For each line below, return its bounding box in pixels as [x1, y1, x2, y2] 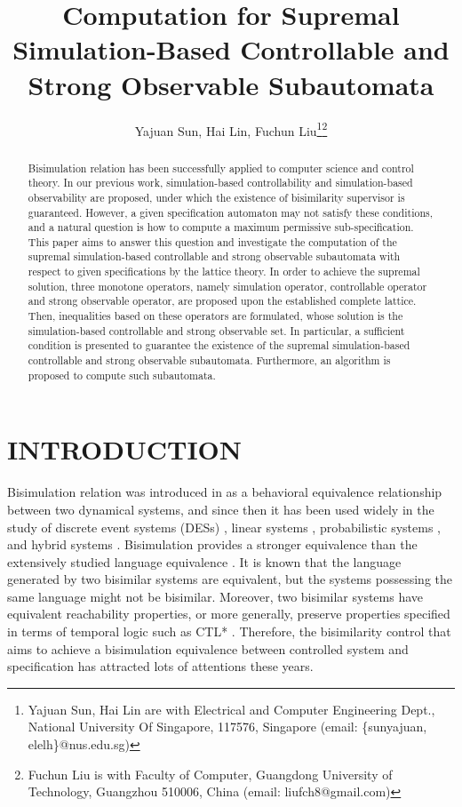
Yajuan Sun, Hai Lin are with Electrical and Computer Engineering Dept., [28, 699, 435, 718]
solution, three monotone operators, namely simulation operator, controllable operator [28, 278, 427, 293]
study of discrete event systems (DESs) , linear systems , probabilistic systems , [7, 517, 441, 536]
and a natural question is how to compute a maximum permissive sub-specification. [28, 220, 414, 235]
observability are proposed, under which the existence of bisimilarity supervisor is [28, 189, 405, 204]
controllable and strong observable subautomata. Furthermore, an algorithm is [28, 353, 391, 368]
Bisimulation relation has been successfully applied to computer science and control [28, 160, 414, 175]
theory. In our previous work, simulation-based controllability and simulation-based [28, 175, 413, 190]
